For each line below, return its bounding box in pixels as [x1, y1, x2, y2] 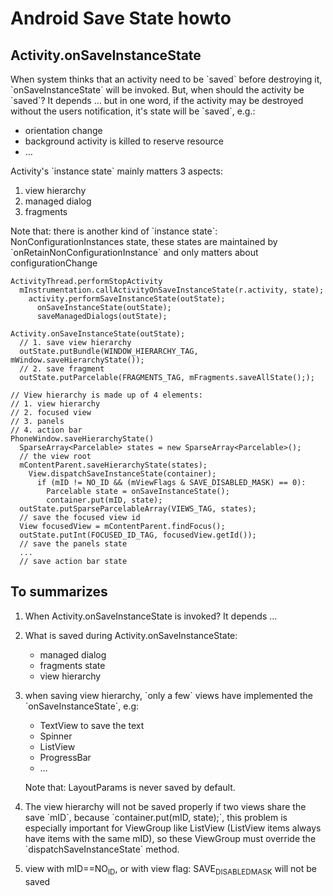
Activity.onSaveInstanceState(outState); [10, 329, 186, 339]
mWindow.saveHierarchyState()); [10, 355, 145, 365]
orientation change [24, 125, 103, 136]
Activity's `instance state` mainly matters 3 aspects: [10, 165, 223, 177]
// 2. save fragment [19, 364, 105, 374]
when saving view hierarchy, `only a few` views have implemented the [24, 689, 313, 701]
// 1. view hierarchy [10, 399, 101, 409]
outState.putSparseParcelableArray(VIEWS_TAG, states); [19, 504, 257, 514]
